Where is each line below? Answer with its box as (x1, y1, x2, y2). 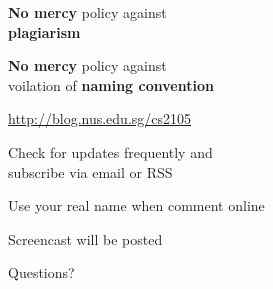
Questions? (8, 262, 75, 283)
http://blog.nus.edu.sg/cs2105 (8, 108, 192, 129)
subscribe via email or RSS (8, 161, 173, 182)
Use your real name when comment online (8, 195, 265, 216)
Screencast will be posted (8, 228, 163, 249)
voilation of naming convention (8, 74, 214, 95)
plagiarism (8, 21, 81, 42)
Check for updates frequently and (8, 141, 213, 162)
